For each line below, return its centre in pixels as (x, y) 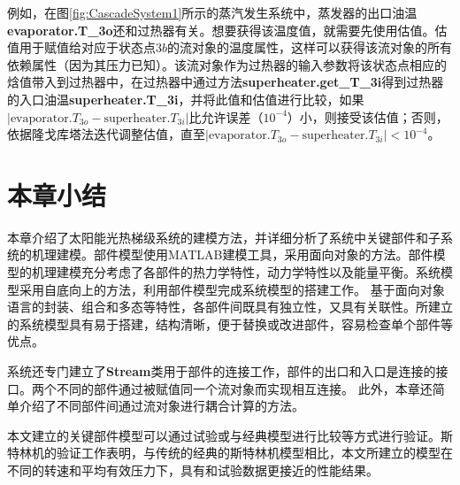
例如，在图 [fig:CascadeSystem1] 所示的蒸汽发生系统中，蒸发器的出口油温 (212, 12)
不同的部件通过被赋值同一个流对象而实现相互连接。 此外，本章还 (244, 388)
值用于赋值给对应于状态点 (81, 47)
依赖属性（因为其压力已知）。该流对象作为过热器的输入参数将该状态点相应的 (227, 64)
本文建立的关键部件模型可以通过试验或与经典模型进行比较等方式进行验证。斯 (230, 435)
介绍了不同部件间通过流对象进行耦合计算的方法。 (161, 406)
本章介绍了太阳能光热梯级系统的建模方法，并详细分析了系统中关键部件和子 (224, 237)
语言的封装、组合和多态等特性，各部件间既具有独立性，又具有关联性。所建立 (230, 307)
